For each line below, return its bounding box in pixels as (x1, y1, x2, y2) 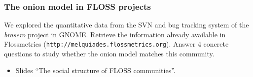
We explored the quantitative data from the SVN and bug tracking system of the (4, 20, 249, 30)
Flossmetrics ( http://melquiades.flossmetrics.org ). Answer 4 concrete (4, 39, 229, 49)
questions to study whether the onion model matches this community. (4, 49, 215, 59)
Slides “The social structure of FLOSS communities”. (15, 65, 176, 75)
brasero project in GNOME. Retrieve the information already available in (4, 29, 226, 39)
